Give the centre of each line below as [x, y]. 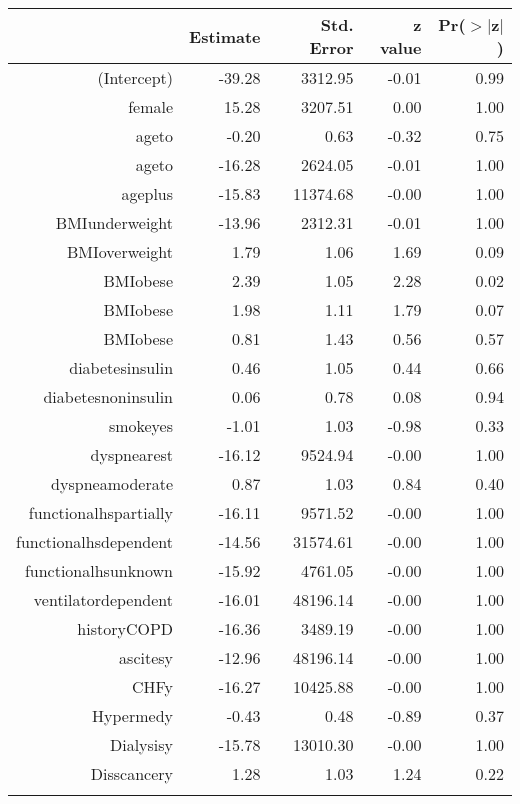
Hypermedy [133, 715]
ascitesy [146, 657]
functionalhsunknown [99, 570]
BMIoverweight [120, 251]
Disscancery [132, 773]
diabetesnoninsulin [108, 396]
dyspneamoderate [112, 483]
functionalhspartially [101, 512]
